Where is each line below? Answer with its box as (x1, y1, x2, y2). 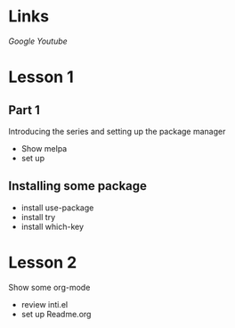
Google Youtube (8, 36, 68, 46)
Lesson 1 (8, 67, 75, 87)
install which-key (20, 221, 85, 232)
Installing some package (8, 178, 148, 193)
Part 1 (8, 102, 41, 118)
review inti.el (20, 299, 69, 309)
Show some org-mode (8, 282, 91, 292)
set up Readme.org (20, 308, 92, 319)
